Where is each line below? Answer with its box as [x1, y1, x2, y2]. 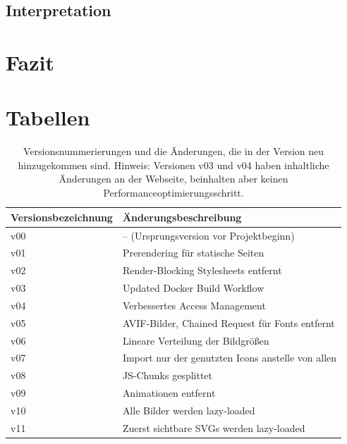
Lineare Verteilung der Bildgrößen [122, 333, 269, 347]
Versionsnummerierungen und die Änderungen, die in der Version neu [23, 144, 324, 159]
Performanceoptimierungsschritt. [103, 185, 244, 200]
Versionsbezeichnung [11, 209, 113, 224]
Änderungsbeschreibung [122, 209, 242, 224]
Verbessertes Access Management [122, 297, 266, 312]
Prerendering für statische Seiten [122, 245, 264, 260]
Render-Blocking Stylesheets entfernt [122, 263, 282, 278]
